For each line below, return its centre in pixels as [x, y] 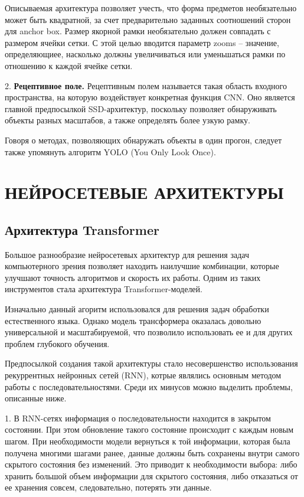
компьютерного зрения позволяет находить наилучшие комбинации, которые [142, 266]
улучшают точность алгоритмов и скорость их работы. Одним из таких [133, 277]
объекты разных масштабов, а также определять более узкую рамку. [128, 120]
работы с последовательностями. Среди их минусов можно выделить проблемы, [149, 386]
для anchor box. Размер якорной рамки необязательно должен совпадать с [138, 31]
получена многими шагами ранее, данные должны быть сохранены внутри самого [152, 452]
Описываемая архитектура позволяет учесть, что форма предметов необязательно [151, 8]
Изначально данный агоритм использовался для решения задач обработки [137, 309]
